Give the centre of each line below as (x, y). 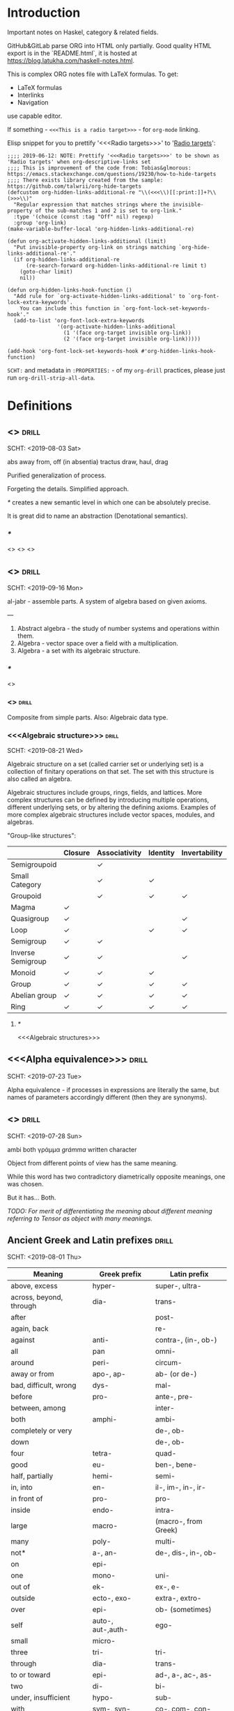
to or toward (31, 1675)
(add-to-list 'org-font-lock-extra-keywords (79, 320)
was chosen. (25, 1183)
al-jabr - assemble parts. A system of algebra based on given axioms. (107, 602)
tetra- (102, 1454)
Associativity (119, 853)
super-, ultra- (178, 1286)
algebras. (21, 822)
